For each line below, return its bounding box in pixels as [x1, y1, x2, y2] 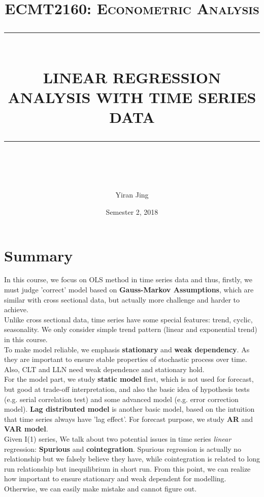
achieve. [4, 304, 28, 315]
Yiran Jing [115, 189, 149, 200]
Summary [4, 245, 73, 266]
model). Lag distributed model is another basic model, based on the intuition [4, 404, 255, 414]
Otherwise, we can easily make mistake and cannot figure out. [4, 483, 197, 493]
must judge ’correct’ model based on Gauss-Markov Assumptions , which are [4, 284, 254, 295]
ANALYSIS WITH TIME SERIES [8, 86, 256, 107]
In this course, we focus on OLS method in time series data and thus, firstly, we [4, 274, 252, 285]
